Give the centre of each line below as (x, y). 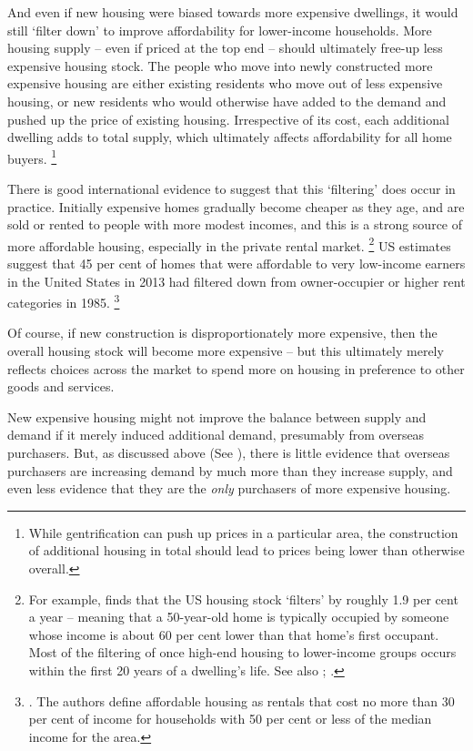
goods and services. (61, 386)
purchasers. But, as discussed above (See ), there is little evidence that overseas (229, 453)
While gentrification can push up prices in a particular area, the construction (243, 532)
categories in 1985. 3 (64, 301)
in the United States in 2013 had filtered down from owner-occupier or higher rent (236, 281)
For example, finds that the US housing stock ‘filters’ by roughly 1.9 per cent (243, 599)
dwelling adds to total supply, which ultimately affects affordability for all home (230, 137)
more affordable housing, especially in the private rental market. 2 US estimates (229, 244)
